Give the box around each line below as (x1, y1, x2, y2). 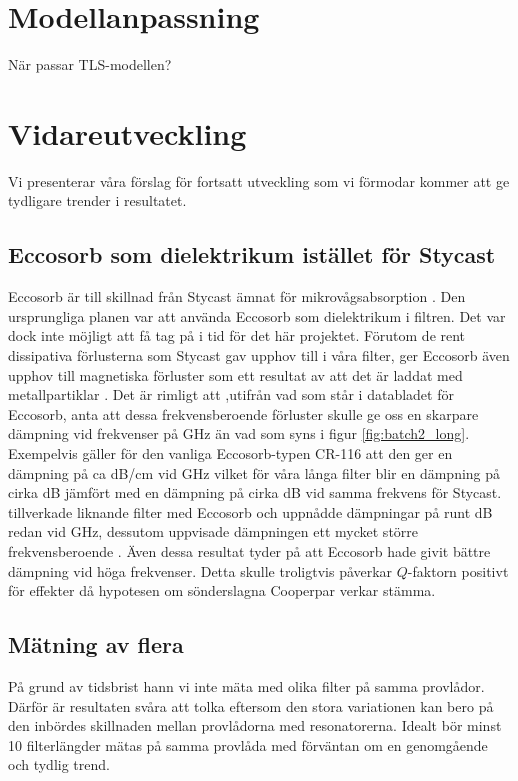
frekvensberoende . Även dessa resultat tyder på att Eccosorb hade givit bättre (8, 540, 491, 561)
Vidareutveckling (8, 112, 247, 153)
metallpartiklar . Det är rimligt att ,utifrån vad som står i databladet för (8, 384, 454, 405)
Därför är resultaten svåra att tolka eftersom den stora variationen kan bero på (8, 695, 494, 716)
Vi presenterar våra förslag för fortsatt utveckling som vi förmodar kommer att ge (8, 170, 510, 191)
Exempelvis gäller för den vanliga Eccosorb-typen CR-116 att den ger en (8, 442, 453, 463)
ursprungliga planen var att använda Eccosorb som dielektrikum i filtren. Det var (8, 305, 506, 326)
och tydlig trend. (8, 754, 110, 775)
